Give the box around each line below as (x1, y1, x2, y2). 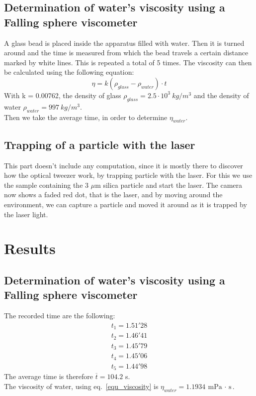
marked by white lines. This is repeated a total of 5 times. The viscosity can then (4, 57, 252, 67)
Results (4, 238, 56, 259)
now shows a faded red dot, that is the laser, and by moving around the (4, 189, 223, 200)
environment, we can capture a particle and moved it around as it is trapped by (4, 199, 247, 209)
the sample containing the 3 (4, 179, 89, 190)
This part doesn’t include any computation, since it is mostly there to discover (4, 160, 243, 170)
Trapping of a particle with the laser (4, 136, 195, 152)
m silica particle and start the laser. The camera (95, 179, 243, 190)
